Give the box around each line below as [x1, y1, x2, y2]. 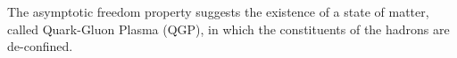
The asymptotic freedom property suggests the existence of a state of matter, [7, 3, 429, 20]
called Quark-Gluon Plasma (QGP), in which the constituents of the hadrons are [7, 19, 450, 38]
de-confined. [7, 37, 73, 55]
